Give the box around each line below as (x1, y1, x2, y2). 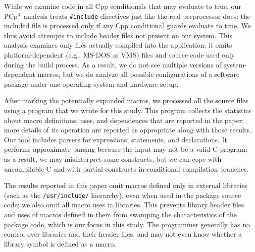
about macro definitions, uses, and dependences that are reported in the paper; (4, 115, 244, 125)
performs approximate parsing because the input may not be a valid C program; (4, 144, 248, 154)
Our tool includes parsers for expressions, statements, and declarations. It (4, 134, 227, 144)
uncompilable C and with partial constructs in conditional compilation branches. (4, 163, 249, 174)
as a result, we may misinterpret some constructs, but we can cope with (4, 153, 222, 164)
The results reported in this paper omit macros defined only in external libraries (4, 180, 248, 190)
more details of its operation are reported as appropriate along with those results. (4, 125, 252, 135)
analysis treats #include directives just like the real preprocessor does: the (24, 10, 251, 21)
